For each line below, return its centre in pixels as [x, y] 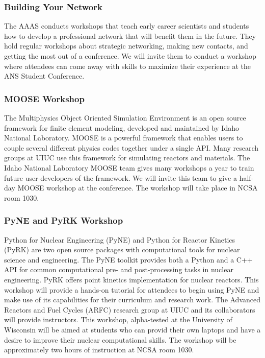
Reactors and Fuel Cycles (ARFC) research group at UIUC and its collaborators [130, 309]
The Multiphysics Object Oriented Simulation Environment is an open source [125, 117]
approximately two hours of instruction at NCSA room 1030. [99, 350]
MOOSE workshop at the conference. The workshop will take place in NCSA [138, 188]
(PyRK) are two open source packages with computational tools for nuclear [122, 249]
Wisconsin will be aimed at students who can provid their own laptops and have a [132, 329]
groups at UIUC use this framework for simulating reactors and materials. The [127, 158]
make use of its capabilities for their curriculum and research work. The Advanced [132, 300]
